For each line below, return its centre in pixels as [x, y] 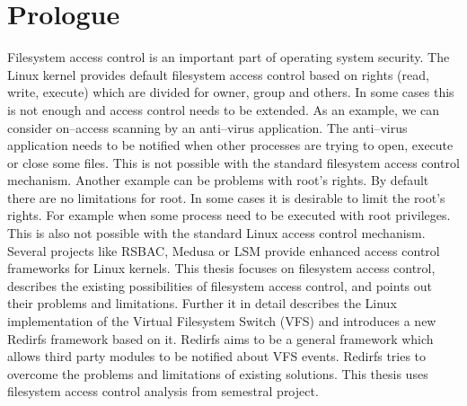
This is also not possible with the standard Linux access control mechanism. [216, 233]
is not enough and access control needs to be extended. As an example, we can [224, 109]
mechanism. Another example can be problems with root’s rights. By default [218, 180]
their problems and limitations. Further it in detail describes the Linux [202, 303]
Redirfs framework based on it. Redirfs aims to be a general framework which [220, 338]
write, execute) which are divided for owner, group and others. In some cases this [231, 92]
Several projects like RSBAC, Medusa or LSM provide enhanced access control [224, 250]
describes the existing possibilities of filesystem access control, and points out [220, 285]
